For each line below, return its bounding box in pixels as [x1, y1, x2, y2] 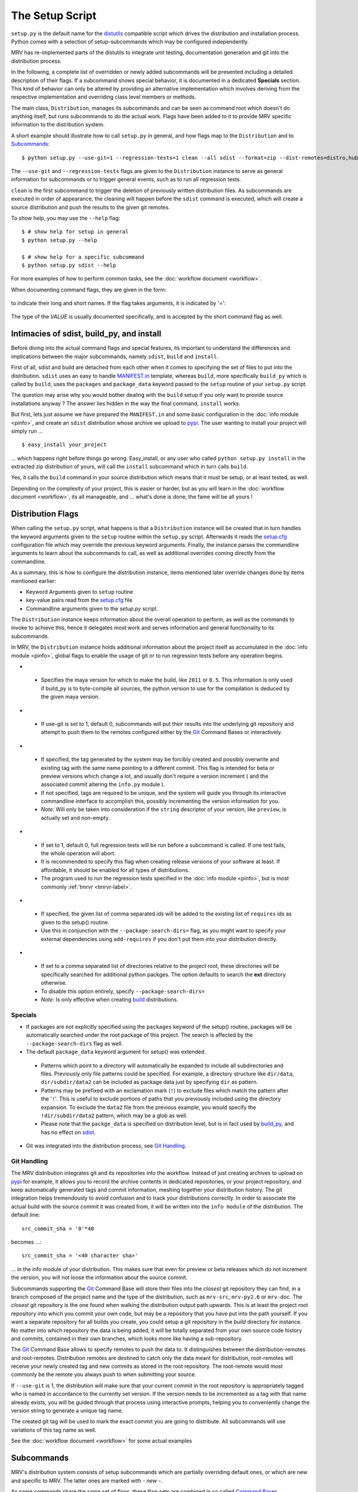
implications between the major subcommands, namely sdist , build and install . [11, 353, 219, 360]
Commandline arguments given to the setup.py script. [26, 605, 158, 612]
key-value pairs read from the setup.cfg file [26, 597, 132, 604]
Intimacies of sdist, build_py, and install [11, 329, 162, 339]
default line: [11, 1212, 41, 1219]
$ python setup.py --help [21, 236, 98, 243]
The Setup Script [11, 9, 97, 22]
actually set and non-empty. [41, 814, 110, 821]
